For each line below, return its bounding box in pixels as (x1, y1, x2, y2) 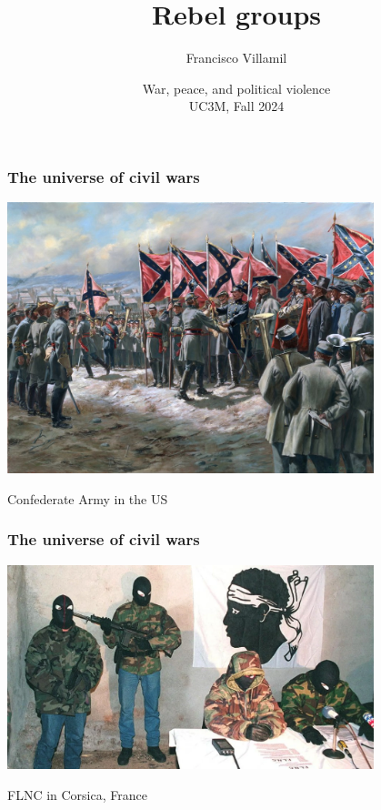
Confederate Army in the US (7, 489, 168, 508)
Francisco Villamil (185, 48, 287, 67)
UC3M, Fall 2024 (188, 96, 285, 116)
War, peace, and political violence (142, 78, 331, 97)
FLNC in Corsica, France (7, 785, 147, 804)
